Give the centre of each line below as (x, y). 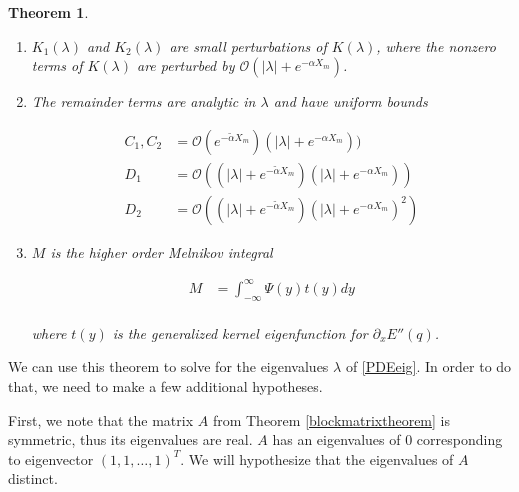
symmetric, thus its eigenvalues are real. (130, 439)
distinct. (33, 478)
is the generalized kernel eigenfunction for (240, 332)
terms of (57, 65)
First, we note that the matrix (101, 419)
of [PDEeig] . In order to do (428, 366)
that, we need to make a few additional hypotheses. (165, 386)
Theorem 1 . (48, 12)
